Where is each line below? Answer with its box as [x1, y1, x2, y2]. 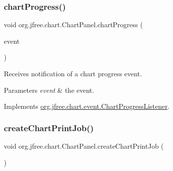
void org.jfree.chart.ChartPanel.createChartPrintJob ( [4, 141, 164, 151]
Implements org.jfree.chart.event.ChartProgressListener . [4, 101, 170, 111]
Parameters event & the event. [4, 85, 94, 95]
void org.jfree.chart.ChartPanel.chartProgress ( [4, 19, 143, 30]
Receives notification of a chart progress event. [4, 68, 142, 78]
